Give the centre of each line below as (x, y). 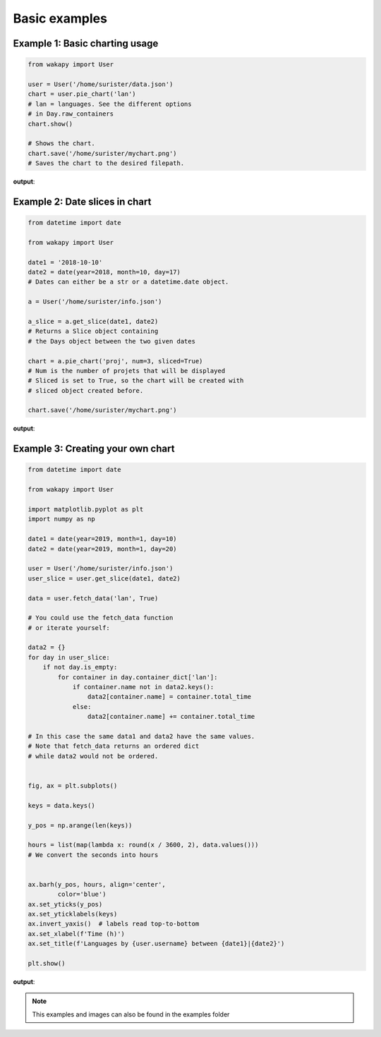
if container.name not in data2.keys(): (143, 687)
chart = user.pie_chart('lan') (82, 94)
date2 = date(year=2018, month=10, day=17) (104, 272)
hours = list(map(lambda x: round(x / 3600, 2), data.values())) (143, 845)
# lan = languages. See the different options (110, 104)
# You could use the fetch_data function (101, 618)
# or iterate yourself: (69, 627)
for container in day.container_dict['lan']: (138, 677)
